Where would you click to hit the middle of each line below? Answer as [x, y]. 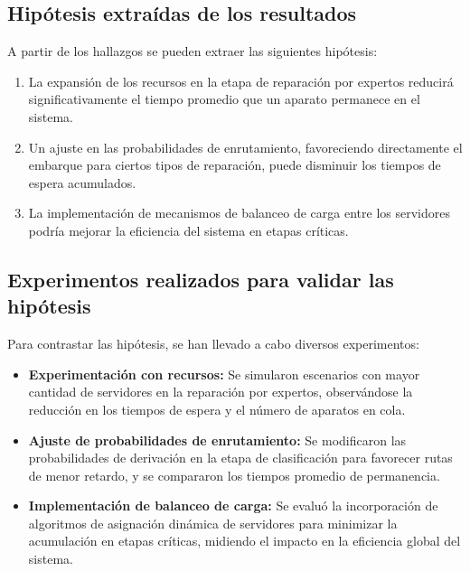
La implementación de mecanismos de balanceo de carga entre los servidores [239, 213]
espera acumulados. [82, 182]
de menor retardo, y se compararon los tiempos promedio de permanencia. [234, 475]
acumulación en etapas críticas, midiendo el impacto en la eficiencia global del [244, 541]
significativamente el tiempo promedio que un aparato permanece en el [224, 99]
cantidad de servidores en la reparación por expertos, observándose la [221, 392]
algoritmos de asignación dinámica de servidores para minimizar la [213, 523]
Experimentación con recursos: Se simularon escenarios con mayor [224, 374]
